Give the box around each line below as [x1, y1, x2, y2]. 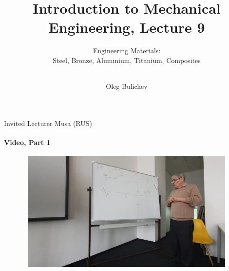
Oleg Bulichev [106, 81, 148, 91]
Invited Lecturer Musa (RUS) [4, 118, 92, 128]
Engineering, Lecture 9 [48, 17, 205, 37]
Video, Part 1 [4, 137, 51, 147]
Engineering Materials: [93, 45, 161, 56]
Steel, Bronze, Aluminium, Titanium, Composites [53, 55, 201, 65]
